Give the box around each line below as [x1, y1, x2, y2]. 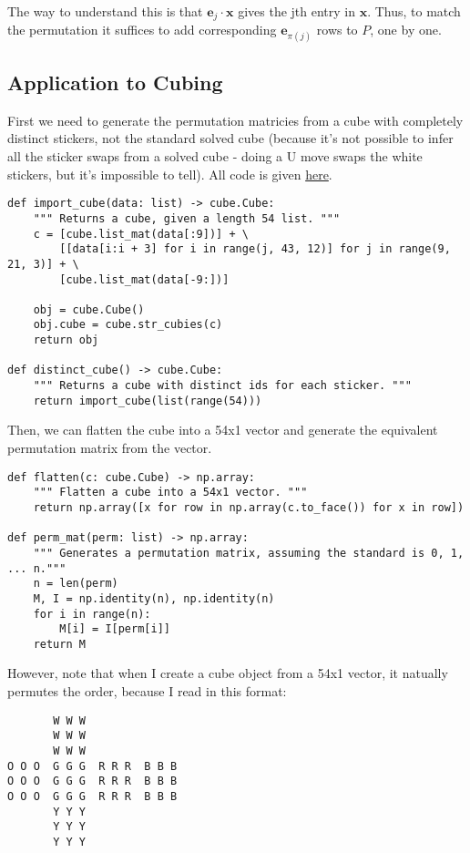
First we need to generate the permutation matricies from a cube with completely [7, 110, 464, 129]
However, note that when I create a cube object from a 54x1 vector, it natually [7, 663, 448, 683]
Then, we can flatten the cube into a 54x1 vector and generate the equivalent [7, 420, 438, 439]
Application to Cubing [7, 68, 223, 97]
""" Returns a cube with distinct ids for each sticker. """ [33, 379, 412, 393]
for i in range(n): [33, 607, 151, 621]
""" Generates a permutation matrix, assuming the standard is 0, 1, [33, 546, 465, 560]
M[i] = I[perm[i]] [59, 622, 170, 636]
